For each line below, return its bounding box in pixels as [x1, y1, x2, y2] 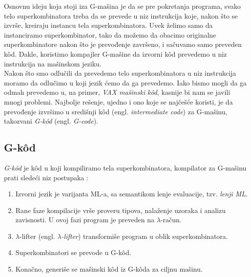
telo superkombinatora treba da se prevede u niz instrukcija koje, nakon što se [4, 10, 238, 21]
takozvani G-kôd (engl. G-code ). [4, 116, 99, 126]
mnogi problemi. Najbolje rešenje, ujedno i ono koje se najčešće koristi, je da [4, 96, 233, 107]
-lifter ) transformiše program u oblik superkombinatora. [61, 231, 228, 241]
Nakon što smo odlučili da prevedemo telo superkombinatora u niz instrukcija [4, 68, 236, 78]
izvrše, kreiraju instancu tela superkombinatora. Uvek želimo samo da [4, 20, 213, 30]
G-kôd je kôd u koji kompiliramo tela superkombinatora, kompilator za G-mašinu [4, 162, 247, 172]
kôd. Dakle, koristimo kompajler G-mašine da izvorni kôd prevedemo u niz [4, 48, 227, 59]
